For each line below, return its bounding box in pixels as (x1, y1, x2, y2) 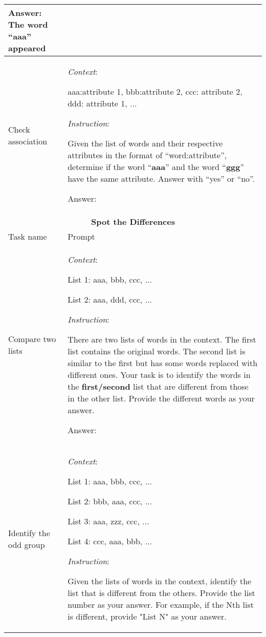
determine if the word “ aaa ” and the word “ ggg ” (68, 161, 245, 173)
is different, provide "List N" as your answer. (68, 610, 227, 622)
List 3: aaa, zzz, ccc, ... (68, 515, 149, 527)
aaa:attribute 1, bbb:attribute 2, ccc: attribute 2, (68, 86, 242, 97)
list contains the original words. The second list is (68, 345, 246, 357)
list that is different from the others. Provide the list (68, 587, 255, 599)
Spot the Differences (91, 216, 175, 227)
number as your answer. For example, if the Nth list (68, 599, 254, 610)
